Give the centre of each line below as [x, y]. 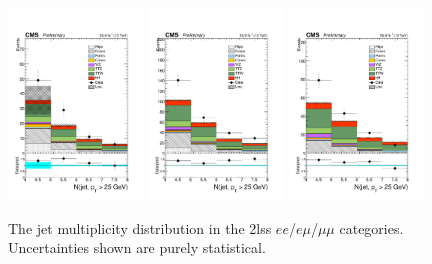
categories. [371, 227]
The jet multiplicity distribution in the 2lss [140, 227]
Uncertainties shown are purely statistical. [137, 247]
